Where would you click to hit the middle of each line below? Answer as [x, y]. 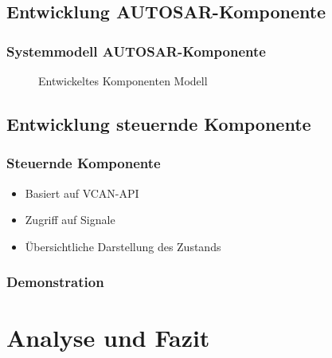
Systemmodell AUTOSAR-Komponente [136, 51]
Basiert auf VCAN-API [82, 193]
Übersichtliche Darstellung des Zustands [123, 246]
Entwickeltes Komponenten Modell [123, 81]
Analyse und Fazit [108, 338]
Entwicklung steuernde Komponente [159, 123]
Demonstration [55, 282]
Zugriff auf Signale [70, 220]
